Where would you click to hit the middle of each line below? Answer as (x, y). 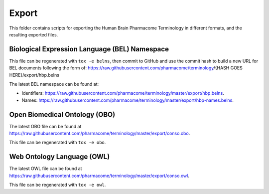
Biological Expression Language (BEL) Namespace (89, 49)
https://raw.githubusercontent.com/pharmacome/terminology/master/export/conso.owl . (99, 176)
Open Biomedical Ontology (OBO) (62, 114)
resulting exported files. (34, 34)
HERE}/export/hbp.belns (34, 75)
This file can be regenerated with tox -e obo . (58, 143)
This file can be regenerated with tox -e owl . (58, 185)
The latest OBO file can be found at (45, 126)
